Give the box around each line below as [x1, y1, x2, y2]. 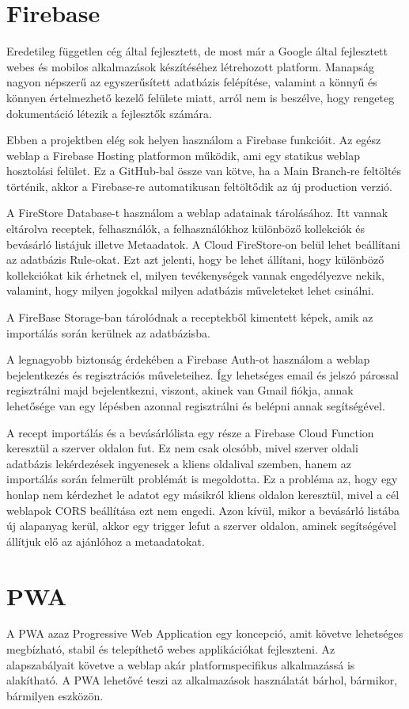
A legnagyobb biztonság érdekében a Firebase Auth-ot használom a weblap [6, 351, 370, 368]
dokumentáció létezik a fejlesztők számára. [6, 105, 212, 121]
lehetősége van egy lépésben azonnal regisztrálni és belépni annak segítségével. [6, 398, 385, 414]
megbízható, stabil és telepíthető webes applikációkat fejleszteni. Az [6, 641, 335, 658]
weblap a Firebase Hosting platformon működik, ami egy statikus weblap [6, 147, 361, 163]
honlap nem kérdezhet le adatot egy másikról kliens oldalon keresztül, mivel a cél [6, 486, 400, 502]
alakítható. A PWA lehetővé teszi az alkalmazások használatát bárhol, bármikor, [6, 672, 398, 688]
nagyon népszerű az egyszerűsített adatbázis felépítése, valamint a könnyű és [6, 74, 377, 90]
